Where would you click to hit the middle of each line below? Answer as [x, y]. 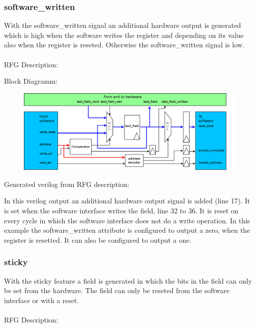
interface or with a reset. [42, 300]
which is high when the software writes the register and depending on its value [124, 35]
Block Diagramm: [31, 81]
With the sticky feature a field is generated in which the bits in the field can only [128, 280]
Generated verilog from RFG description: [67, 184]
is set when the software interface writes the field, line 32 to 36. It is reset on [121, 210]
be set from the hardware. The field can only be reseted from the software [117, 290]
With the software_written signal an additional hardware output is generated [123, 25]
